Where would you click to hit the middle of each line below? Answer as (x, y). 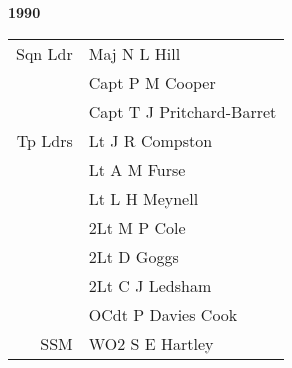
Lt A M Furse (137, 169)
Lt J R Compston (150, 140)
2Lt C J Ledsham (150, 285)
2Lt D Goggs (133, 256)
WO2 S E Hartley (151, 343)
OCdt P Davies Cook (163, 314)
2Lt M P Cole (137, 227)
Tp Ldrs (44, 140)
